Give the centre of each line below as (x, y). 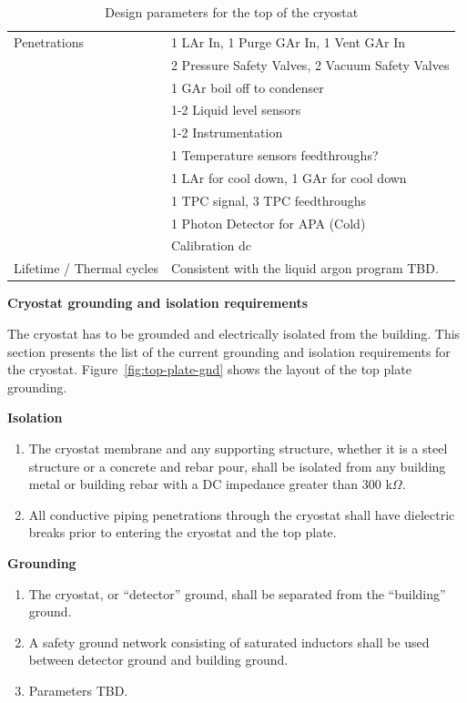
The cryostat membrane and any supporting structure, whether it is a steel (238, 448)
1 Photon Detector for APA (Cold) (268, 223)
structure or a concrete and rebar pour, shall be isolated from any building (237, 466)
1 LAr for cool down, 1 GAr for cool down (289, 177)
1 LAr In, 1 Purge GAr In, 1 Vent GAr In (288, 41)
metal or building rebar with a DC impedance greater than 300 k (210, 484)
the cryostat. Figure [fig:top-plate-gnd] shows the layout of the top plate (209, 369)
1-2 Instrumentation (227, 132)
